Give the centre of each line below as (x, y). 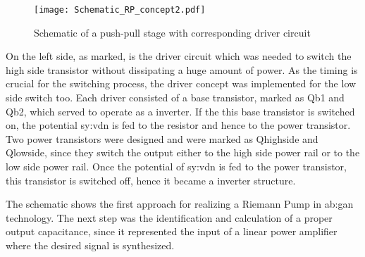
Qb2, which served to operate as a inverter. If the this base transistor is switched (180, 111)
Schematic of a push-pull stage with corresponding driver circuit (172, 32)
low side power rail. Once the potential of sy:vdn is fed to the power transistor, (176, 166)
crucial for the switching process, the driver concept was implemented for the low (181, 83)
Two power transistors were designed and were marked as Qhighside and (162, 138)
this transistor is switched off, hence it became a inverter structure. (151, 180)
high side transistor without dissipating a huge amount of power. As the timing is (182, 69)
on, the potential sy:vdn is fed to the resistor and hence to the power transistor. (178, 125)
